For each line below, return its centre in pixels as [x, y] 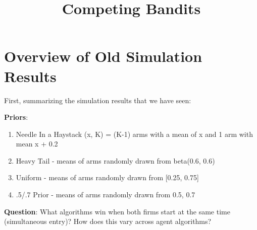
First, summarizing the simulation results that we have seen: [98, 100]
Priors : [16, 117]
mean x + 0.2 [37, 144]
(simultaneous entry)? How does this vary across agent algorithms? [108, 221]
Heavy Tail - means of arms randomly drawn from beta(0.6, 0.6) [115, 160]
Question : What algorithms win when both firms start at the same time [117, 211]
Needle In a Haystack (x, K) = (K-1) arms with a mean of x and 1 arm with [134, 134]
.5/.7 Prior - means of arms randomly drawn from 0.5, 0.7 [106, 195]
